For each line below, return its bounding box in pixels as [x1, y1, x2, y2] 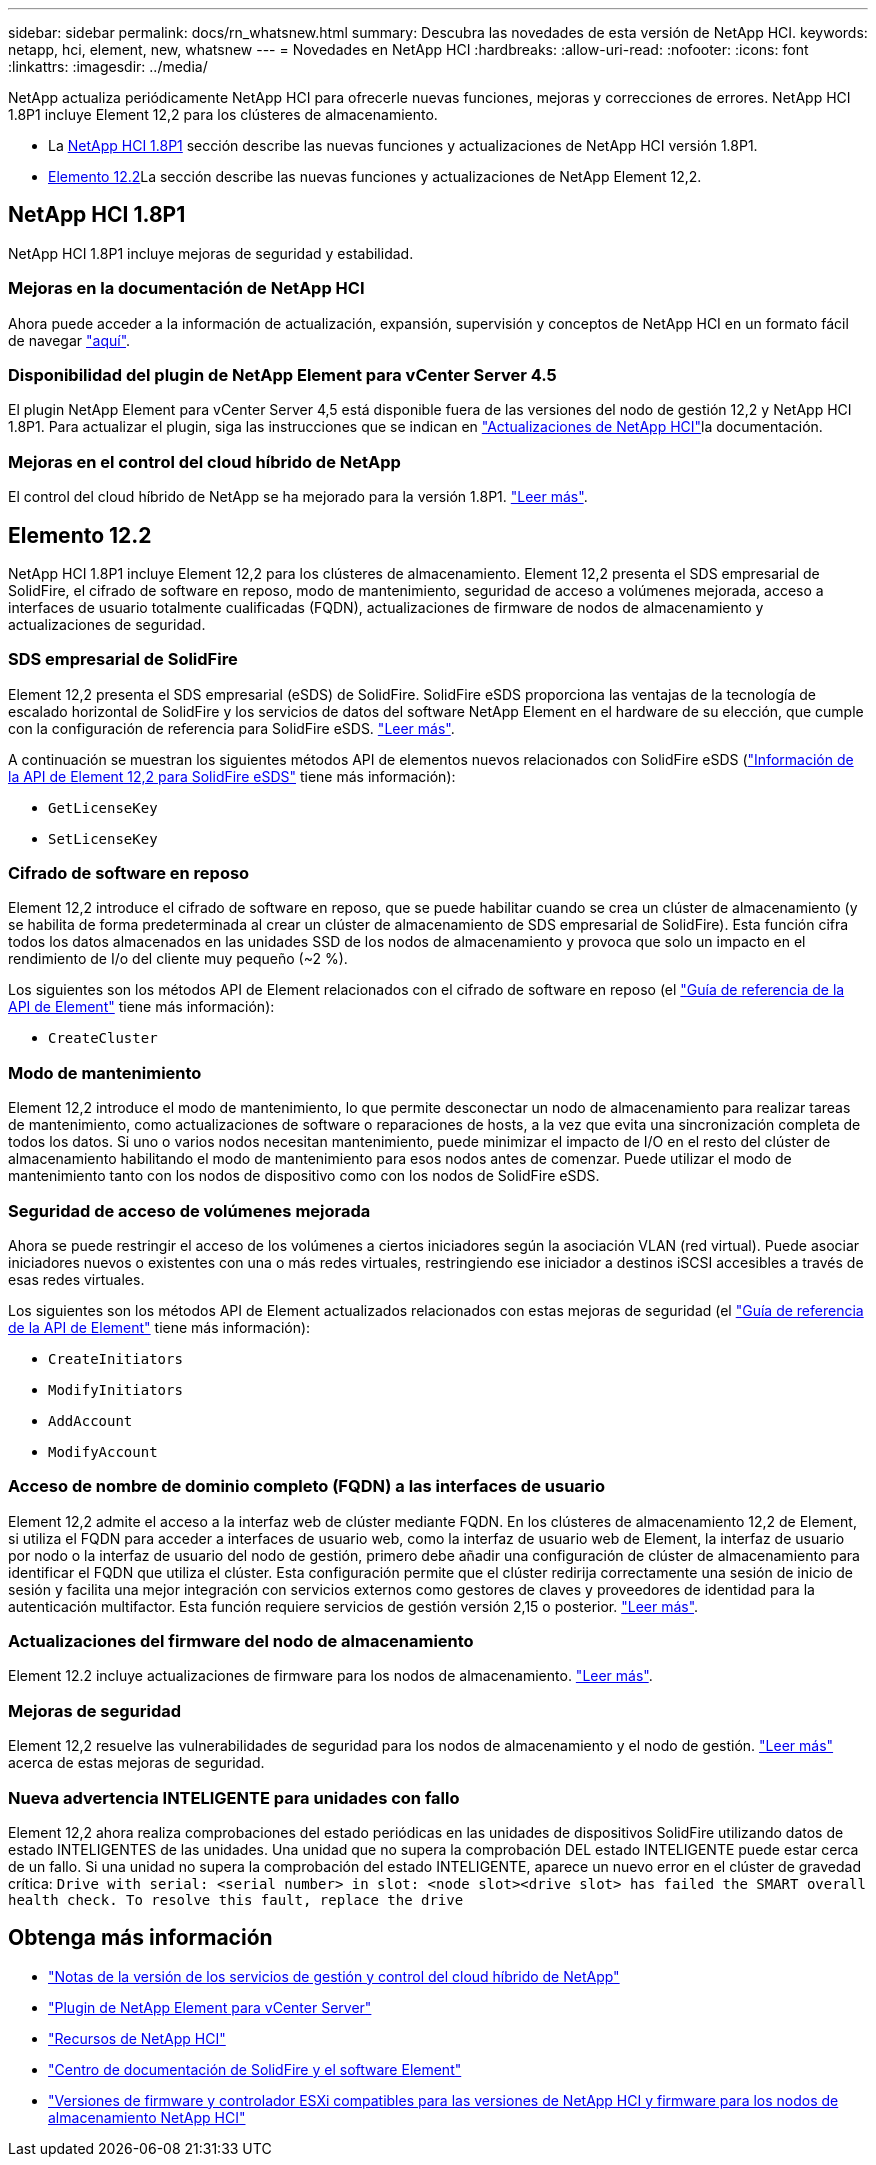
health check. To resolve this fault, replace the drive [8, 1891, 464, 1908]
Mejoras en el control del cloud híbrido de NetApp [8, 451, 401, 472]
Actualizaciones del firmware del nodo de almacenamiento [8, 1631, 474, 1652]
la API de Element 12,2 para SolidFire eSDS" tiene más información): [8, 767, 456, 785]
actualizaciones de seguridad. [8, 615, 206, 633]
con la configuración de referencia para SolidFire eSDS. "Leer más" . [8, 719, 455, 737]
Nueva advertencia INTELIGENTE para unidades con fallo [8, 1787, 460, 1808]
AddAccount [48, 1412, 133, 1429]
